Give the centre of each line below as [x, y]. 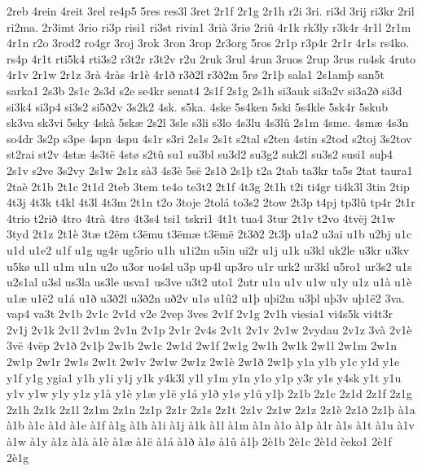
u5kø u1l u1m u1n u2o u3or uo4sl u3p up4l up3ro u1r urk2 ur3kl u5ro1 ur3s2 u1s [209, 266]
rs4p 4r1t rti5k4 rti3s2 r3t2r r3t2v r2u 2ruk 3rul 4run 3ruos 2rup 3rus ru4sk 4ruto [211, 58]
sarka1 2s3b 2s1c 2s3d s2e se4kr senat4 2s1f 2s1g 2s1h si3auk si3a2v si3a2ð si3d [204, 90]
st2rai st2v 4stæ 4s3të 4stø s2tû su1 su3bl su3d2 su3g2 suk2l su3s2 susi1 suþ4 [200, 154]
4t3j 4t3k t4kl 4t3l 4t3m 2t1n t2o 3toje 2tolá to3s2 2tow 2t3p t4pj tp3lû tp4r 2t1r [211, 202]
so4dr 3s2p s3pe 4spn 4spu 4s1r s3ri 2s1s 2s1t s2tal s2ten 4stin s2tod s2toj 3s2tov [209, 138]
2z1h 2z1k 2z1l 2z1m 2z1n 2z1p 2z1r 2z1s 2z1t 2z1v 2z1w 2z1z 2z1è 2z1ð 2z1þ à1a [211, 409]
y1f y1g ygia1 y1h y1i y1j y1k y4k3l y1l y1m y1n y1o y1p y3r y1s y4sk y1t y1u [204, 377]
